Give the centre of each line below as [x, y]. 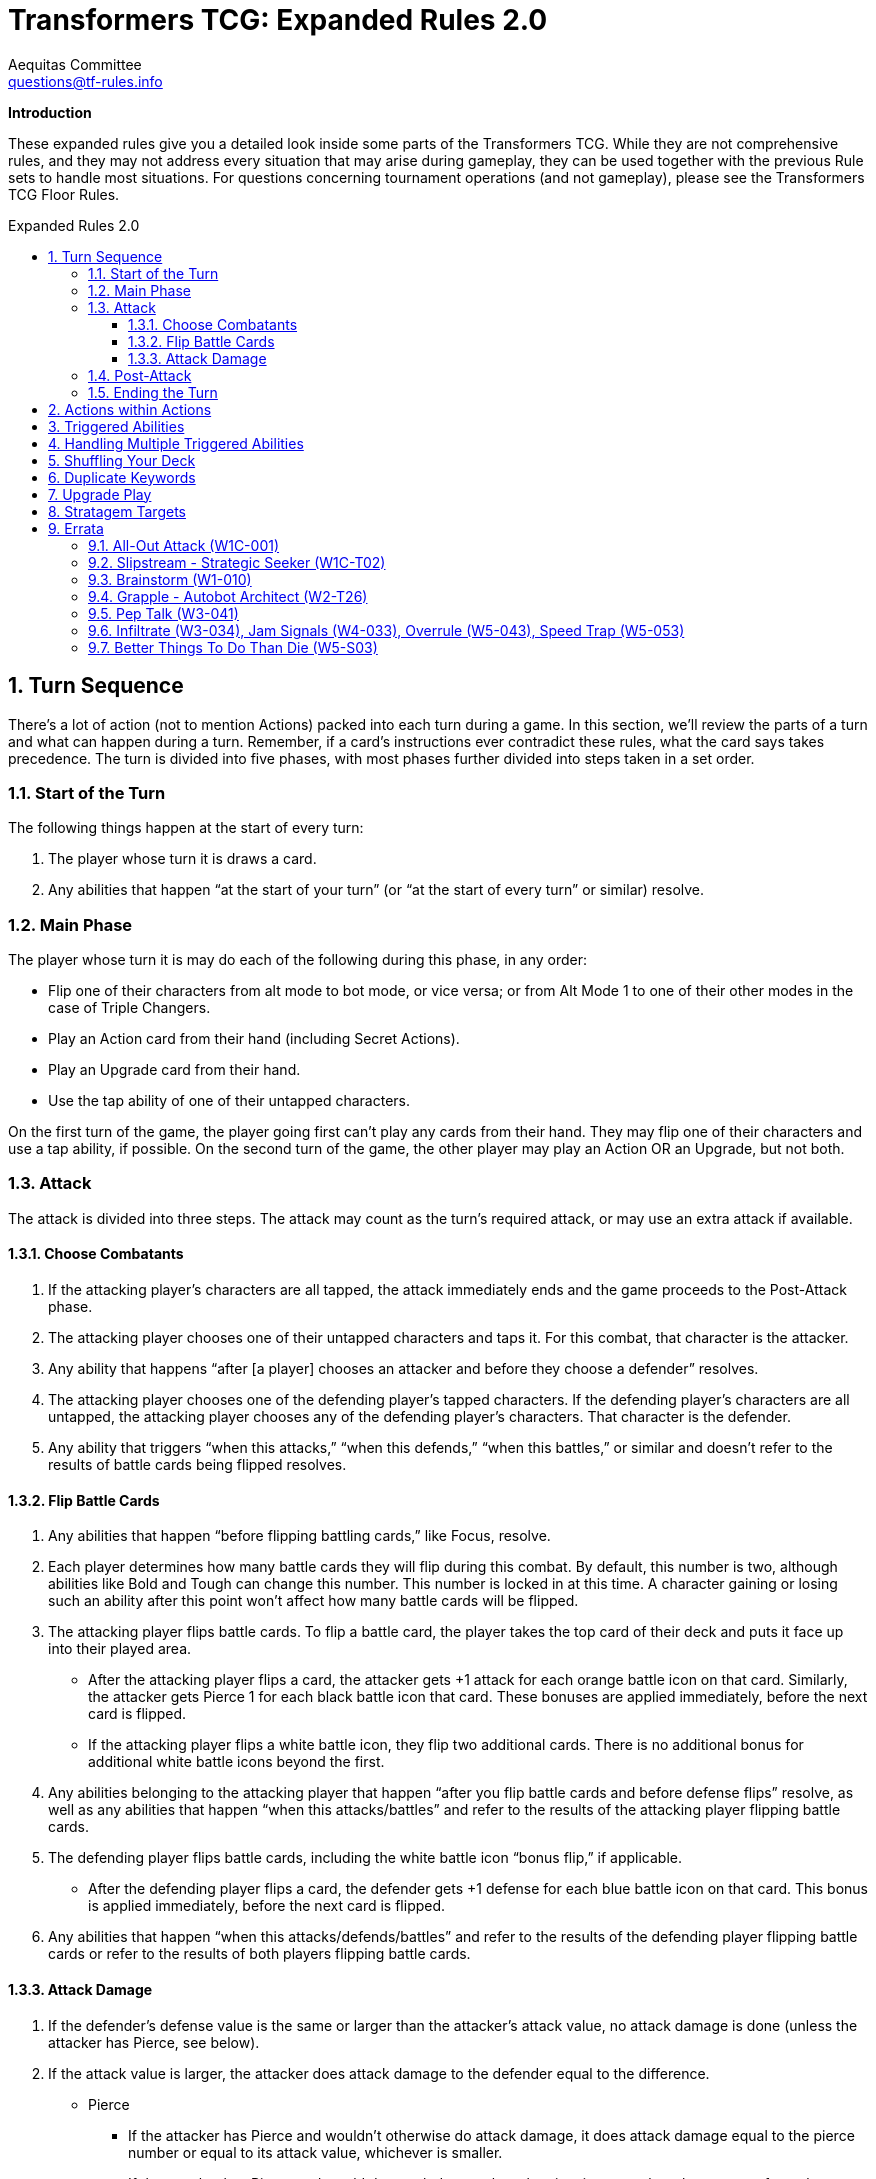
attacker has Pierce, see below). [154, 2042]
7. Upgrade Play [100, 494]
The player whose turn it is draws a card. [182, 859]
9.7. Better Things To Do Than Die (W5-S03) [233, 647]
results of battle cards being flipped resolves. [197, 1465]
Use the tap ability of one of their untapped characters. [229, 1101]
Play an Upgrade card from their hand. [174, 1070]
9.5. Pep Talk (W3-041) [163, 613]
